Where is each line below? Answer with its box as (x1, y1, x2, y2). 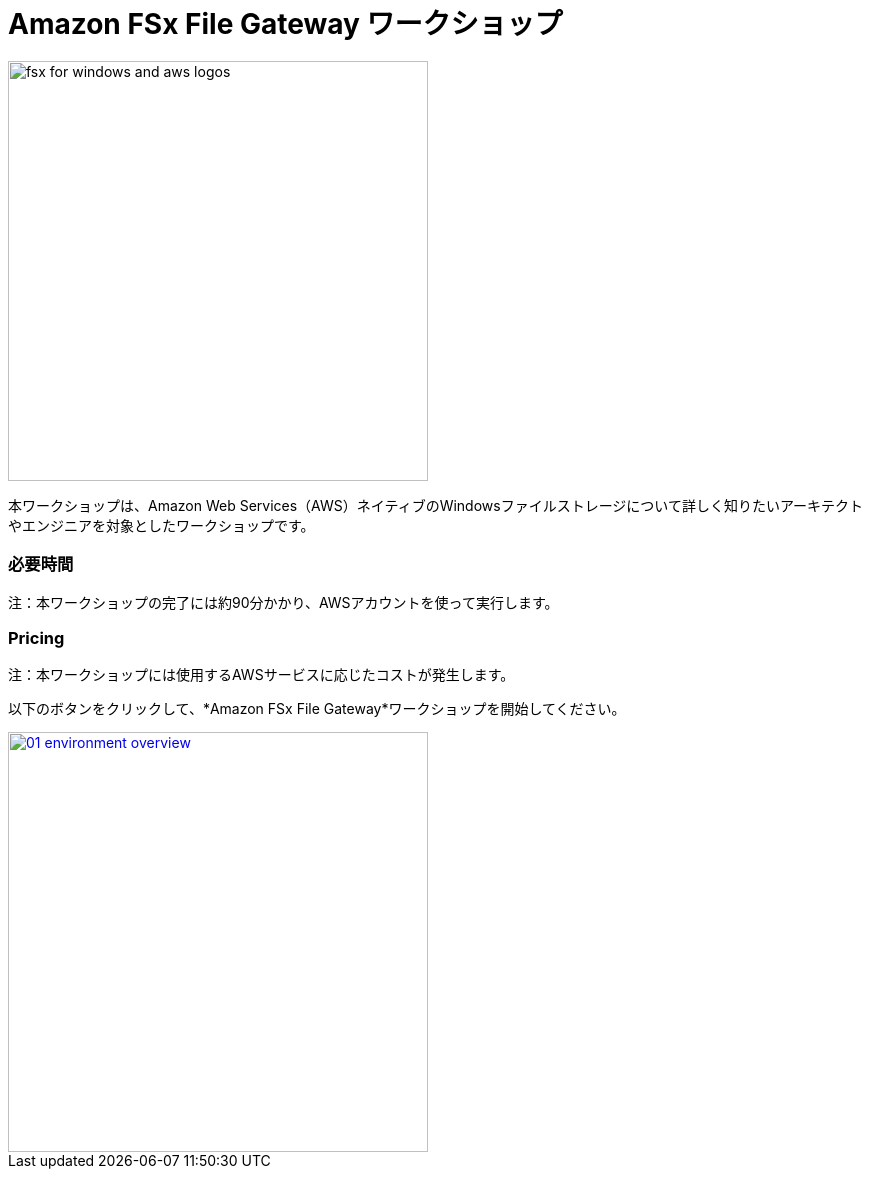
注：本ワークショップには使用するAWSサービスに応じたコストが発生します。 (8, 666, 515, 684)
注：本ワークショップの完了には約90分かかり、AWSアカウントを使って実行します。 (8, 593, 559, 611)
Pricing (8, 627, 65, 648)
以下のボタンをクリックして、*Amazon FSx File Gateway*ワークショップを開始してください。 (8, 700, 626, 718)
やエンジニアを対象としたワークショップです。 (8, 516, 315, 534)
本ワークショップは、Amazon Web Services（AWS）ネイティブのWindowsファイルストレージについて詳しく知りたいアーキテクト (8, 496, 864, 514)
